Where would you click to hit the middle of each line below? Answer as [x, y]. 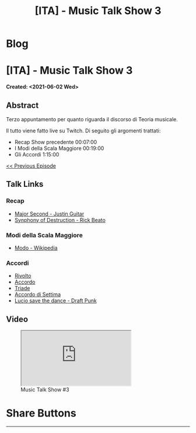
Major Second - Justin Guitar [49, 214]
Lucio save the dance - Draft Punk [56, 301]
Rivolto [23, 276]
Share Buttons [41, 413]
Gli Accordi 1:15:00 [37, 154]
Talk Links [25, 184]
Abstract [22, 105]
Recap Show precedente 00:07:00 [56, 142]
